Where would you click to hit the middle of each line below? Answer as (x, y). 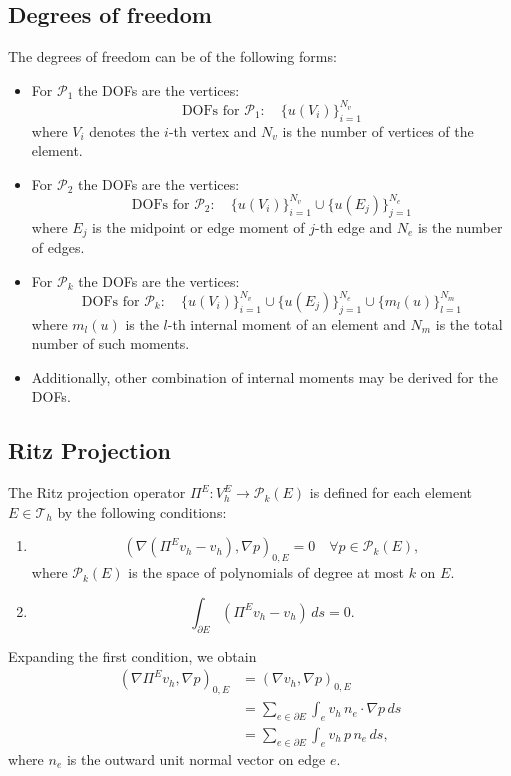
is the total (469, 323)
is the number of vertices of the (378, 130)
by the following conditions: (142, 511)
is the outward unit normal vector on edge (196, 758)
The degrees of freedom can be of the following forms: (172, 56)
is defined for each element (391, 492)
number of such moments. (110, 343)
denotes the (124, 130)
